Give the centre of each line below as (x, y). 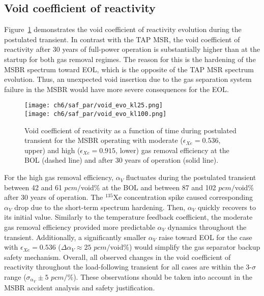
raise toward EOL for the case (205, 237)
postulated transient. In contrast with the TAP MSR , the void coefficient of (122, 39)
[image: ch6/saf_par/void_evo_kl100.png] (96, 114)
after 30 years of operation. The (54, 197)
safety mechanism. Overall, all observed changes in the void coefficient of (118, 257)
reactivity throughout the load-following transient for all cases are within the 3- (128, 267)
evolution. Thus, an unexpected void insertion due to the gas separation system (128, 79)
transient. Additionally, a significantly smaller (75, 237)
